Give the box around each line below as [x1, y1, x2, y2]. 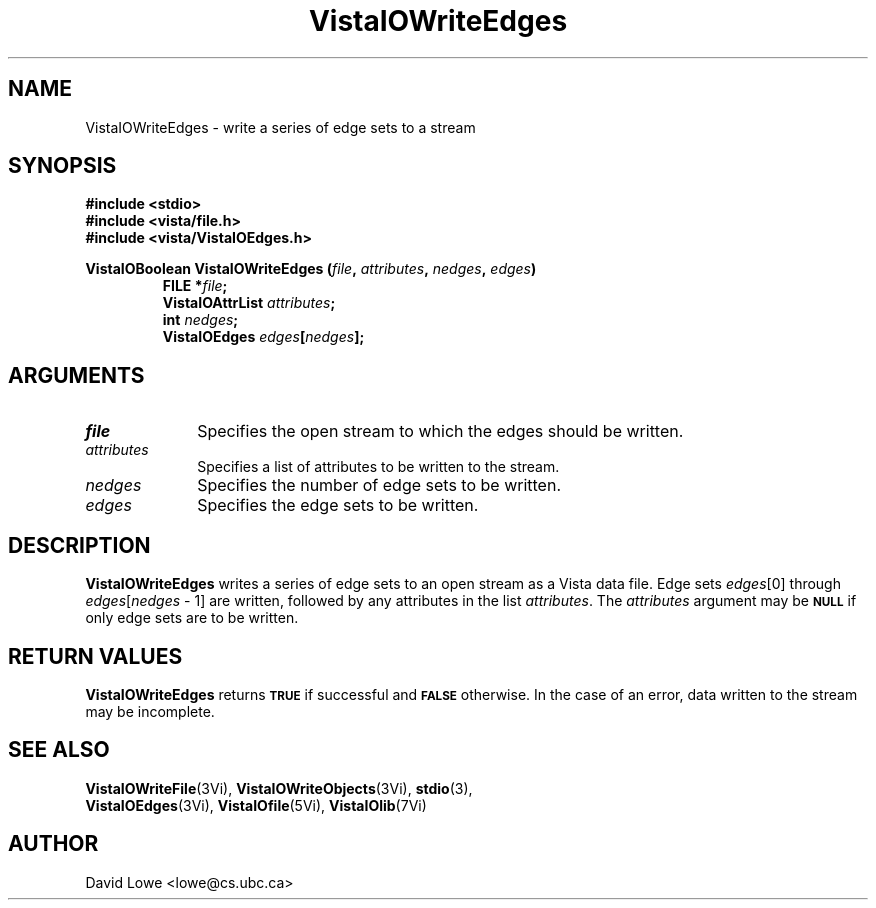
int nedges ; [162, 311, 239, 329]
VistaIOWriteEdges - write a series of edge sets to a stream [85, 118, 476, 136]
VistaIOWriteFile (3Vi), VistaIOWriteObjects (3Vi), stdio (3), [85, 779, 473, 797]
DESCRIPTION [8, 532, 151, 558]
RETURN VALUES [8, 643, 183, 669]
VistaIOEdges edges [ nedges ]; [162, 328, 365, 346]
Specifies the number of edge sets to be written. [197, 475, 561, 496]
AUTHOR [8, 831, 99, 857]
